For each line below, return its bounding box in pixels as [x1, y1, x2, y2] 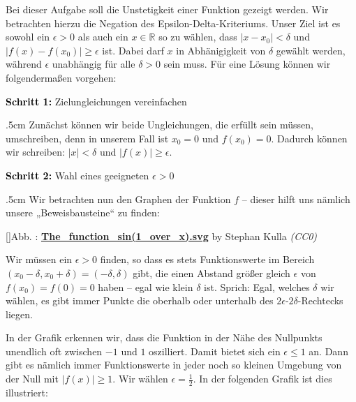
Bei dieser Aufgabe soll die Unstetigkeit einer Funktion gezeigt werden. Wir [6, 2, 329, 16]
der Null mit [6, 371, 59, 386]
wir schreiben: [6, 144, 65, 159]
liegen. [6, 306, 33, 321]
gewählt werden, [276, 43, 346, 57]
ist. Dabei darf [102, 43, 164, 57]
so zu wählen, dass [158, 29, 237, 44]
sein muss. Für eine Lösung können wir [163, 57, 331, 71]
